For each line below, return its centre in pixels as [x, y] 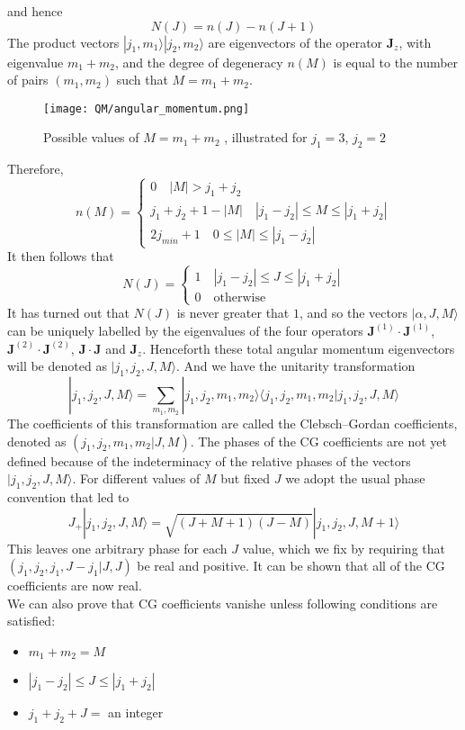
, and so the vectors [353, 313]
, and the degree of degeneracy [199, 62]
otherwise [240, 298]
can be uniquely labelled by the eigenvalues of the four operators [185, 330]
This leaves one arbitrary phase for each [117, 548]
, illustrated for [266, 137]
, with [415, 42]
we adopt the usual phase [355, 478]
